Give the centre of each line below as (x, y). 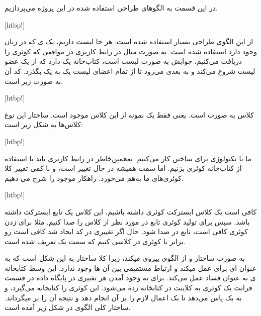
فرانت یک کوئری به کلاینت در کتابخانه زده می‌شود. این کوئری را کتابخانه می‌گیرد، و (128, 288)
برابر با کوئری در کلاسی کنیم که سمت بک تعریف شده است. (95, 241)
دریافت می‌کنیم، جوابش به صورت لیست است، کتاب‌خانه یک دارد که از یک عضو (123, 61)
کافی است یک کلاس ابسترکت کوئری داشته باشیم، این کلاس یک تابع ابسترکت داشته (131, 211)
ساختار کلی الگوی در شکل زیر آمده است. (68, 307)
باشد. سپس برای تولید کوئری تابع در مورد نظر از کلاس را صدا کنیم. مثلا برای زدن (127, 221)
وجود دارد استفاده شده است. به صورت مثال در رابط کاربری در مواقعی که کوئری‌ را (131, 51)
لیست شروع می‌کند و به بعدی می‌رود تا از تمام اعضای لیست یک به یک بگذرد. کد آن (130, 71)
